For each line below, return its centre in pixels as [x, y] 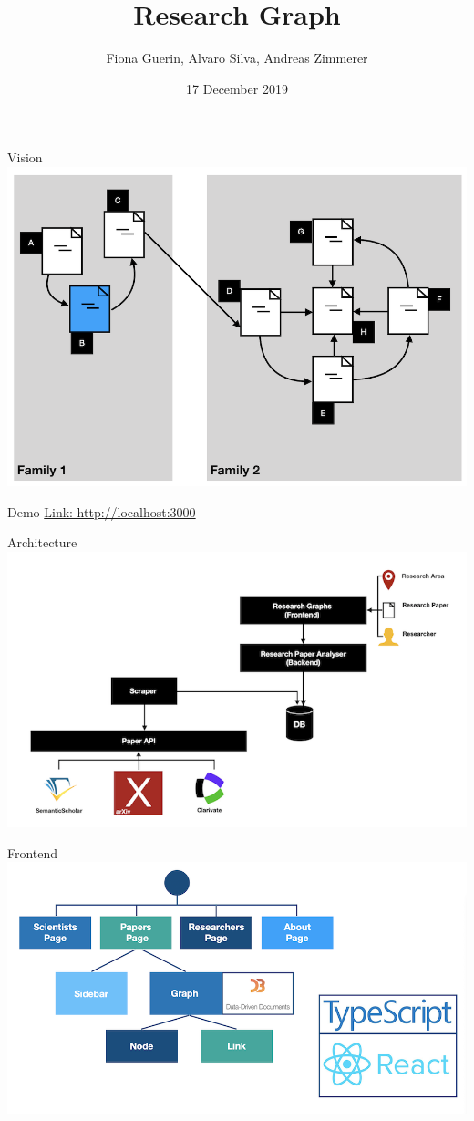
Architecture [42, 542]
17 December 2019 [237, 88]
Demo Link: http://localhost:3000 [102, 511]
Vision [25, 157]
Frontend [33, 852]
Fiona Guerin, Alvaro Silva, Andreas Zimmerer [237, 58]
